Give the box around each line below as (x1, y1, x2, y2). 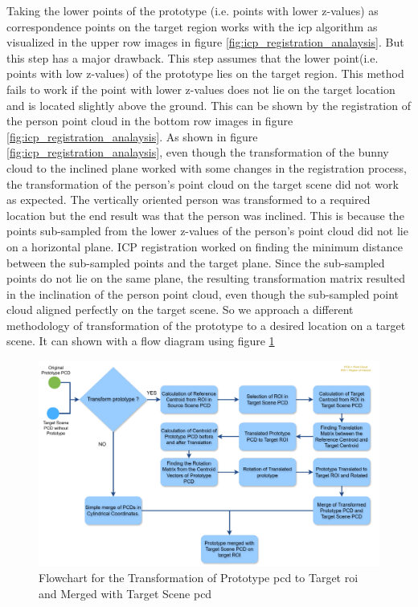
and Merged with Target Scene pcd (39, 585, 212, 601)
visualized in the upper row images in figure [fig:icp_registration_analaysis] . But (6, 34, 404, 51)
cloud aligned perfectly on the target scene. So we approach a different (6, 301, 354, 318)
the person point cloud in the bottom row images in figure (6, 112, 293, 129)
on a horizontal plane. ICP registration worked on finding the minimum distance (6, 238, 403, 255)
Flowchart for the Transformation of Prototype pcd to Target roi (39, 568, 359, 585)
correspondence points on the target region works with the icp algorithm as (6, 18, 378, 35)
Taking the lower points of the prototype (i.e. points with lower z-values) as (6, 2, 379, 18)
